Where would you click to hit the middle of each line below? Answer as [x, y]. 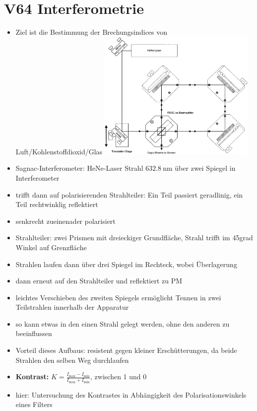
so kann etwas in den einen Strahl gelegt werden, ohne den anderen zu [123, 323]
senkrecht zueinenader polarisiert [65, 221]
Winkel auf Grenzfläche [51, 247]
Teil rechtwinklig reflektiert [57, 204]
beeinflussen [34, 333]
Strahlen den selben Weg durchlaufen [72, 360]
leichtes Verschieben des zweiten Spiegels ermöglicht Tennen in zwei [118, 297]
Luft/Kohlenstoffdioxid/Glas [59, 151]
